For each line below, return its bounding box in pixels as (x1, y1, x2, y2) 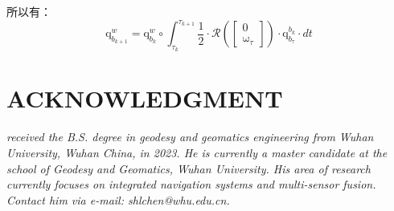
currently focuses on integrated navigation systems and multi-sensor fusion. (6, 176, 376, 193)
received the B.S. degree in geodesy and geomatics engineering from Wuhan (6, 128, 374, 145)
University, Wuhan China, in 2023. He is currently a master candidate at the (6, 144, 388, 161)
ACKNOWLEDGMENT (6, 82, 283, 115)
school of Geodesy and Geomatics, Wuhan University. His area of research (6, 160, 371, 177)
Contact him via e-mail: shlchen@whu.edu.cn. (6, 191, 230, 208)
